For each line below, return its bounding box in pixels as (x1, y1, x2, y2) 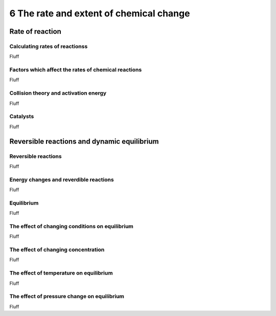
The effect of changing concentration (9, 246, 105, 253)
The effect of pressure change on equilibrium (9, 293, 125, 300)
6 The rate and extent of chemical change (9, 8, 190, 19)
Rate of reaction (9, 27, 61, 36)
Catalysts (9, 113, 34, 120)
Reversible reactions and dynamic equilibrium (9, 137, 159, 146)
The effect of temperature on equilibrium (9, 269, 113, 277)
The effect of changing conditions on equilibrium (9, 222, 134, 230)
